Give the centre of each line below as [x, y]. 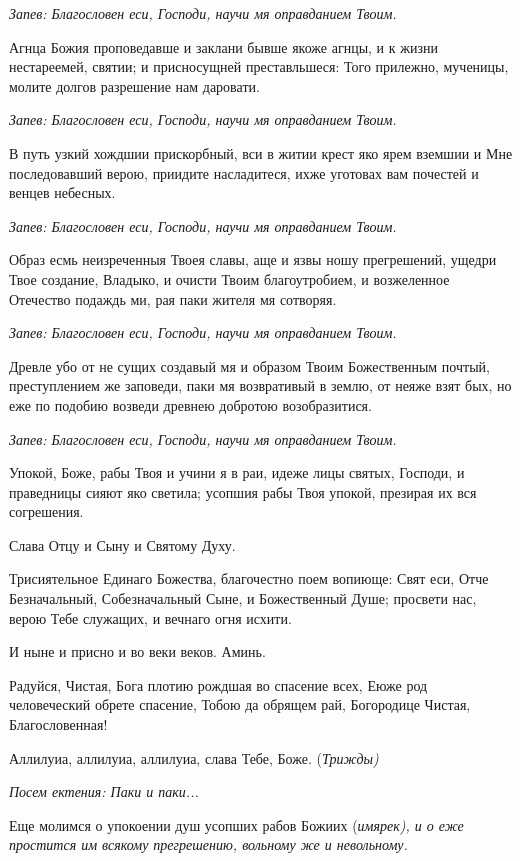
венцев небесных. [62, 192]
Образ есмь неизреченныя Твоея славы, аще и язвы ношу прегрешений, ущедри [253, 259]
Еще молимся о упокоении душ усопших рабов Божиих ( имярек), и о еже [236, 824]
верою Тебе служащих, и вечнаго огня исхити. [150, 617]
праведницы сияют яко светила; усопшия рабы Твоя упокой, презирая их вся [243, 491]
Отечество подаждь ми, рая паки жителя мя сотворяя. [173, 298]
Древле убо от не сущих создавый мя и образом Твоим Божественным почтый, [249, 365]
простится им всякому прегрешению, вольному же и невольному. [208, 844]
